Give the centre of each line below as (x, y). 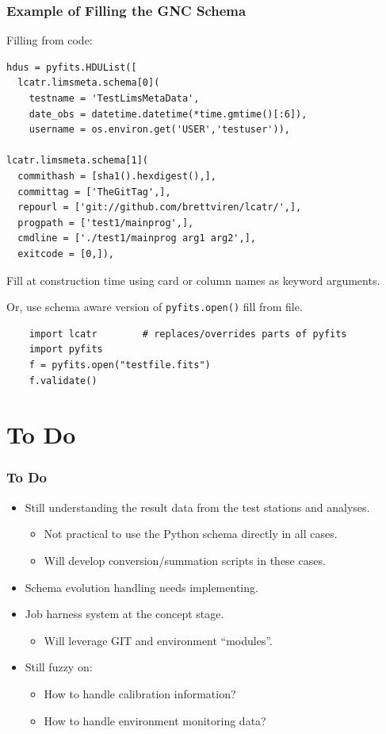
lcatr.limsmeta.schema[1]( (77, 161)
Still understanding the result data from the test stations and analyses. (197, 507)
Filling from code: (50, 40)
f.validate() (63, 380)
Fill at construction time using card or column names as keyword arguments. (193, 280)
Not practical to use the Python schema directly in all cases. (191, 534)
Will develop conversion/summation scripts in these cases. (185, 560)
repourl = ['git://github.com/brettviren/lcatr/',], (160, 208)
